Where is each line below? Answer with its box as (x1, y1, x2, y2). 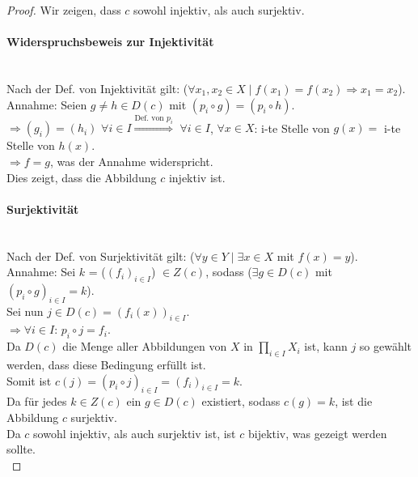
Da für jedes (6, 393, 67, 410)
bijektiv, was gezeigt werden (247, 424, 387, 441)
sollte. (6, 441, 36, 458)
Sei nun (6, 302, 44, 319)
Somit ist (6, 372, 52, 389)
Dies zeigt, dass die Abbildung (6, 168, 157, 185)
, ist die (335, 393, 373, 410)
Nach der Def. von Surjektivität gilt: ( (6, 247, 195, 264)
